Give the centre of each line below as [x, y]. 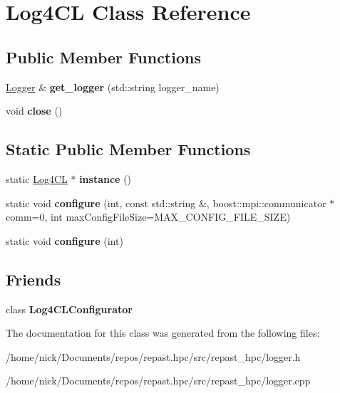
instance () [105, 178]
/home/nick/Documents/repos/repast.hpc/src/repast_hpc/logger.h [153, 356]
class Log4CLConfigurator [69, 309]
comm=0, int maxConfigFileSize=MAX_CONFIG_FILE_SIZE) [148, 217]
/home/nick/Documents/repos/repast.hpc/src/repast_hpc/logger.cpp [158, 381]
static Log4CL [37, 178]
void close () [34, 111]
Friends [34, 279]
